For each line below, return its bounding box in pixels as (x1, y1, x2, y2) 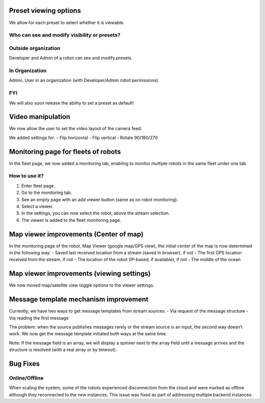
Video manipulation (9, 113, 71, 121)
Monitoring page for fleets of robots (9, 147, 121, 156)
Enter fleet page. (21, 183, 55, 188)
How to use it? (9, 172, 44, 179)
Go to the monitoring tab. (21, 189, 72, 196)
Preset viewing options (9, 6, 81, 15)
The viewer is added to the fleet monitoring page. (21, 217, 121, 223)
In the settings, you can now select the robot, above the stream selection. (21, 210, 170, 216)
